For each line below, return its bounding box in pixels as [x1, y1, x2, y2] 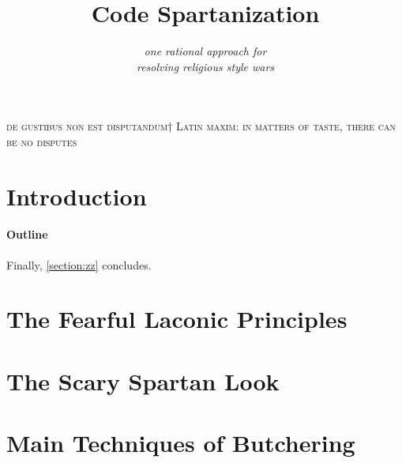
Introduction [6, 179, 147, 212]
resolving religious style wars [136, 58, 275, 74]
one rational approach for [144, 43, 267, 59]
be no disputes [6, 133, 77, 149]
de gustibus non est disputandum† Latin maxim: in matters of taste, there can [6, 118, 396, 134]
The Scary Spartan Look [6, 364, 280, 397]
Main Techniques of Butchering [6, 427, 355, 459]
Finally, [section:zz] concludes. [6, 256, 152, 273]
